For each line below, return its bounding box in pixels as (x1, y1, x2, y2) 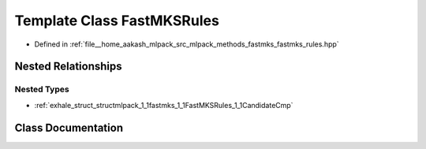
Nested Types (14, 84, 70, 95)
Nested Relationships (14, 60, 122, 73)
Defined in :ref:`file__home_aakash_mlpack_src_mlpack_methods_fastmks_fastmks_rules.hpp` (34, 39, 339, 49)
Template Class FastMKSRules (14, 12, 220, 29)
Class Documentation (14, 121, 124, 134)
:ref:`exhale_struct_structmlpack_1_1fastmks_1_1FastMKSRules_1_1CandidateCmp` (34, 100, 293, 110)
